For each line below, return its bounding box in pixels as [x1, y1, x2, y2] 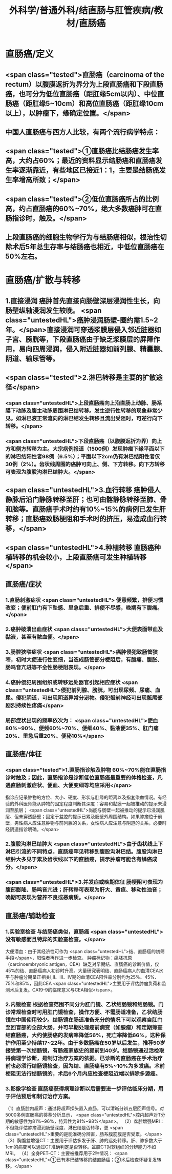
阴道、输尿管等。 [5, 354, 59, 363]
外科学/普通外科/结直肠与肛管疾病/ [9, 5, 155, 16]
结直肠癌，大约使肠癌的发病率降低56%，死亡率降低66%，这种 [5, 1031, 161, 1039]
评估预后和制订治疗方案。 [10, 1092, 74, 1100]
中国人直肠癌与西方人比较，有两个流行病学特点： [5, 128, 160, 136]
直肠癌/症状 [5, 580, 42, 589]
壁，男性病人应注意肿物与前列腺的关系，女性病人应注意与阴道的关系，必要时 [5, 820, 167, 826]
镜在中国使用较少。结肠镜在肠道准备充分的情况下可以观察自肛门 [5, 1016, 163, 1023]
